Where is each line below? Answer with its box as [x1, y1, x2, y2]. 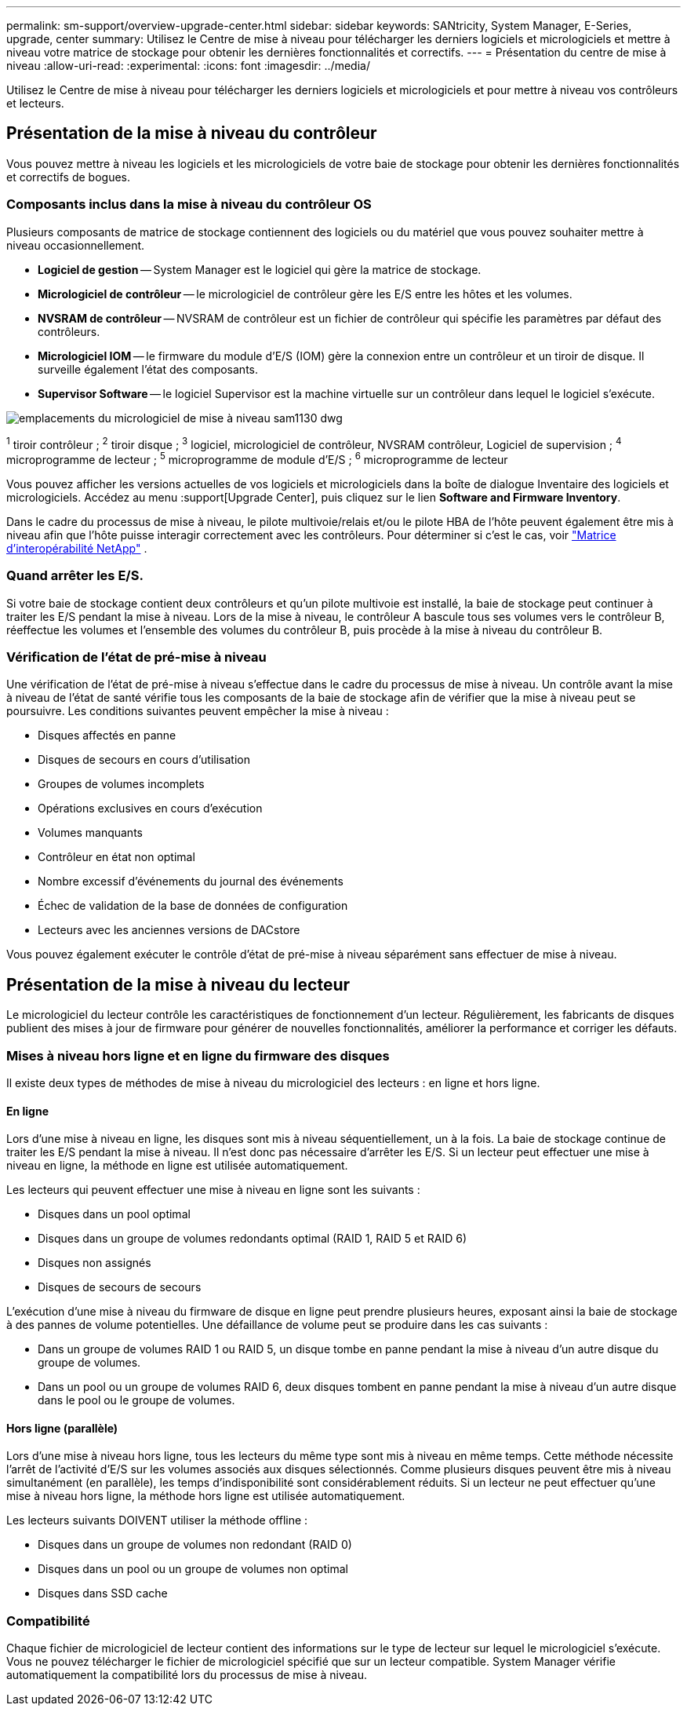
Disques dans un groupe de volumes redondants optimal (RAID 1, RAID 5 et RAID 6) [38, 1232, 467, 1246]
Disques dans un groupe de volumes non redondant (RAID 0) [38, 1538, 352, 1552]
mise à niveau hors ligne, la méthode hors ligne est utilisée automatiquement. [6, 1489, 405, 1503]
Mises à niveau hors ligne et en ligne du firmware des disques [6, 1047, 390, 1064]
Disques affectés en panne [38, 728, 176, 743]
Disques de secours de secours [38, 1280, 202, 1294]
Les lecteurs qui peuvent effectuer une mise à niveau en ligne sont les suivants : [6, 1183, 420, 1197]
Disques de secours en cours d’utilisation [38, 753, 250, 767]
